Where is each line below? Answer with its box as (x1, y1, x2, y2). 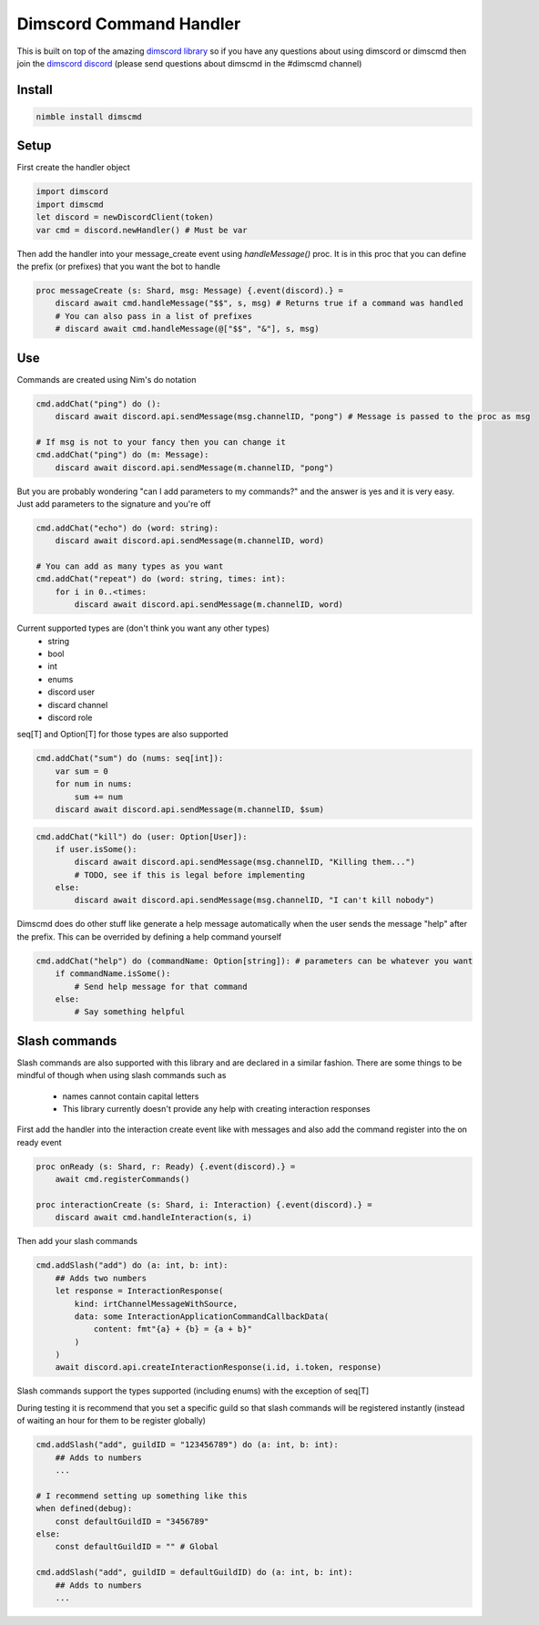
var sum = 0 (55, 766, 109, 777)
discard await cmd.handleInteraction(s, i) (55, 1212, 252, 1223)
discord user (47, 686, 96, 697)
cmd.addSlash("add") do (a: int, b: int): (36, 1260, 229, 1270)
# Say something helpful (74, 1007, 186, 1017)
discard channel (47, 699, 108, 710)
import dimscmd (36, 199, 104, 210)
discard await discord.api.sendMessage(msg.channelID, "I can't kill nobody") (74, 895, 435, 906)
